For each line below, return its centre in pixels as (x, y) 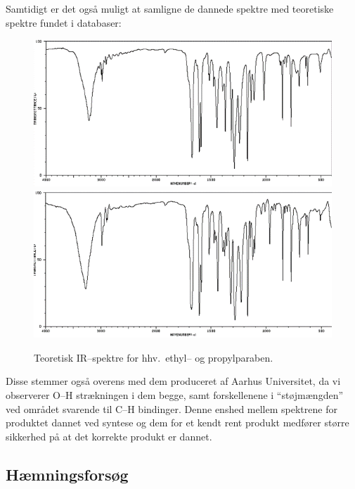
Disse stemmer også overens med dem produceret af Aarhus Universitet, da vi (173, 381)
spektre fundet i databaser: (64, 22)
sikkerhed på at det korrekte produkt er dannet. (109, 436)
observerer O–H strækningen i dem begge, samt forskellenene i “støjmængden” (175, 394)
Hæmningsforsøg (67, 474)
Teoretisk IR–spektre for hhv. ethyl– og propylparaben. (154, 357)
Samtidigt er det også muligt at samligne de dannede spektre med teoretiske (170, 8)
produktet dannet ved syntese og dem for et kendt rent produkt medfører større (177, 423)
